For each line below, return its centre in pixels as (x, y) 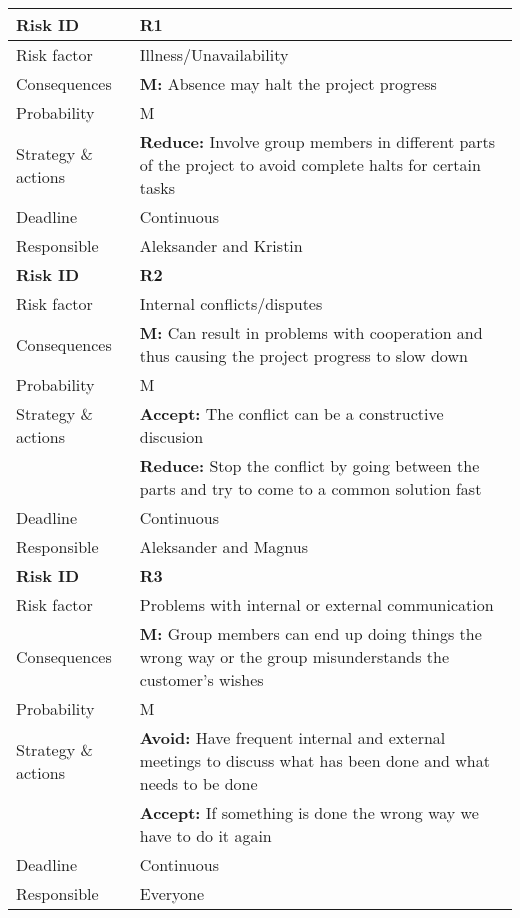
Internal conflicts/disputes (231, 303)
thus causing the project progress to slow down (303, 355)
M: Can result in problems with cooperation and (311, 332)
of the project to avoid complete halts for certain (310, 164)
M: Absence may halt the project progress (288, 83)
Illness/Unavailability (214, 54)
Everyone (172, 893)
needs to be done (198, 783)
